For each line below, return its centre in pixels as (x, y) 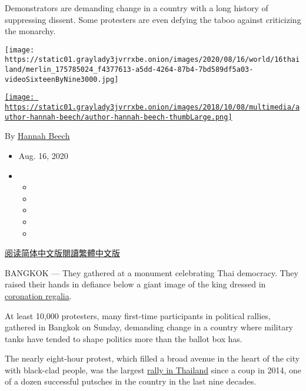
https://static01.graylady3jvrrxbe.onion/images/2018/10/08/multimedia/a (152, 107)
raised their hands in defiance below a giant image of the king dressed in (135, 284)
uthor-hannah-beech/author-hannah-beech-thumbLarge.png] (119, 117)
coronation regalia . (38, 295)
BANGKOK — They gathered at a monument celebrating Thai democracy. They (152, 272)
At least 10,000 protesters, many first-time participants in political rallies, (138, 315)
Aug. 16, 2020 (43, 155)
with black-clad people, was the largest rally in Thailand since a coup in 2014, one (153, 370)
